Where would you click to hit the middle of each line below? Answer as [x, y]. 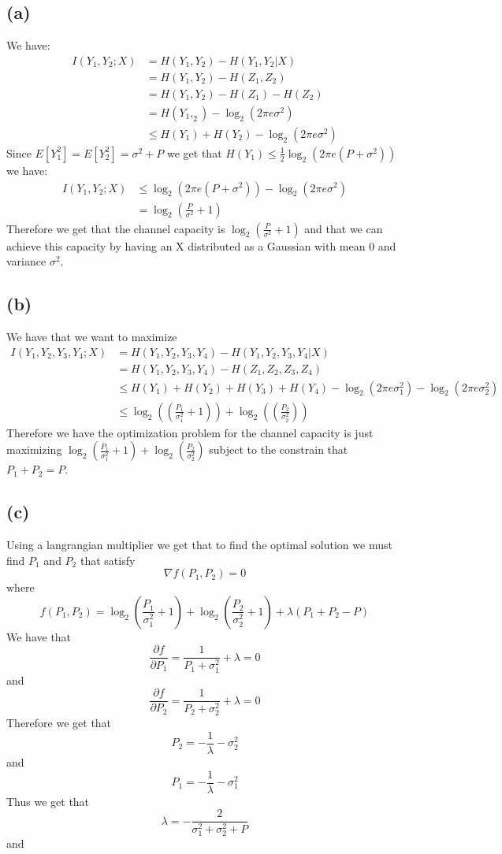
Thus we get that [48, 801]
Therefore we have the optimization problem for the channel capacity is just [190, 432]
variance [26, 261]
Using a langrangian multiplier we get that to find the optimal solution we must [199, 545]
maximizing [34, 449]
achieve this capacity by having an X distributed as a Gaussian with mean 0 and [201, 245]
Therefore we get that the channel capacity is [116, 228]
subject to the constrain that [279, 449]
